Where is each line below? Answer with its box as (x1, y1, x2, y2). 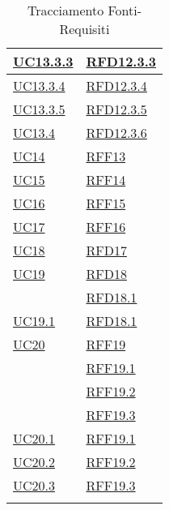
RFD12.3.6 (86, 123, 147, 142)
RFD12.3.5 (86, 100, 147, 118)
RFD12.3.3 (86, 52, 156, 71)
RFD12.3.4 (86, 76, 147, 95)
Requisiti (59, 19, 110, 38)
